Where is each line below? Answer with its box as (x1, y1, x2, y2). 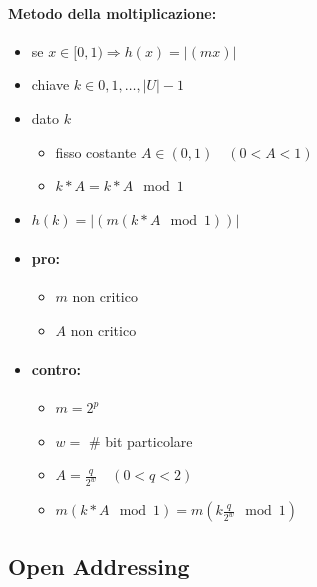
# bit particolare (88, 430, 193, 451)
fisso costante (55, 141, 137, 162)
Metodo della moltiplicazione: (8, 2, 217, 23)
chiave (31, 74, 70, 95)
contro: (31, 358, 81, 379)
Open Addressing (8, 550, 190, 581)
